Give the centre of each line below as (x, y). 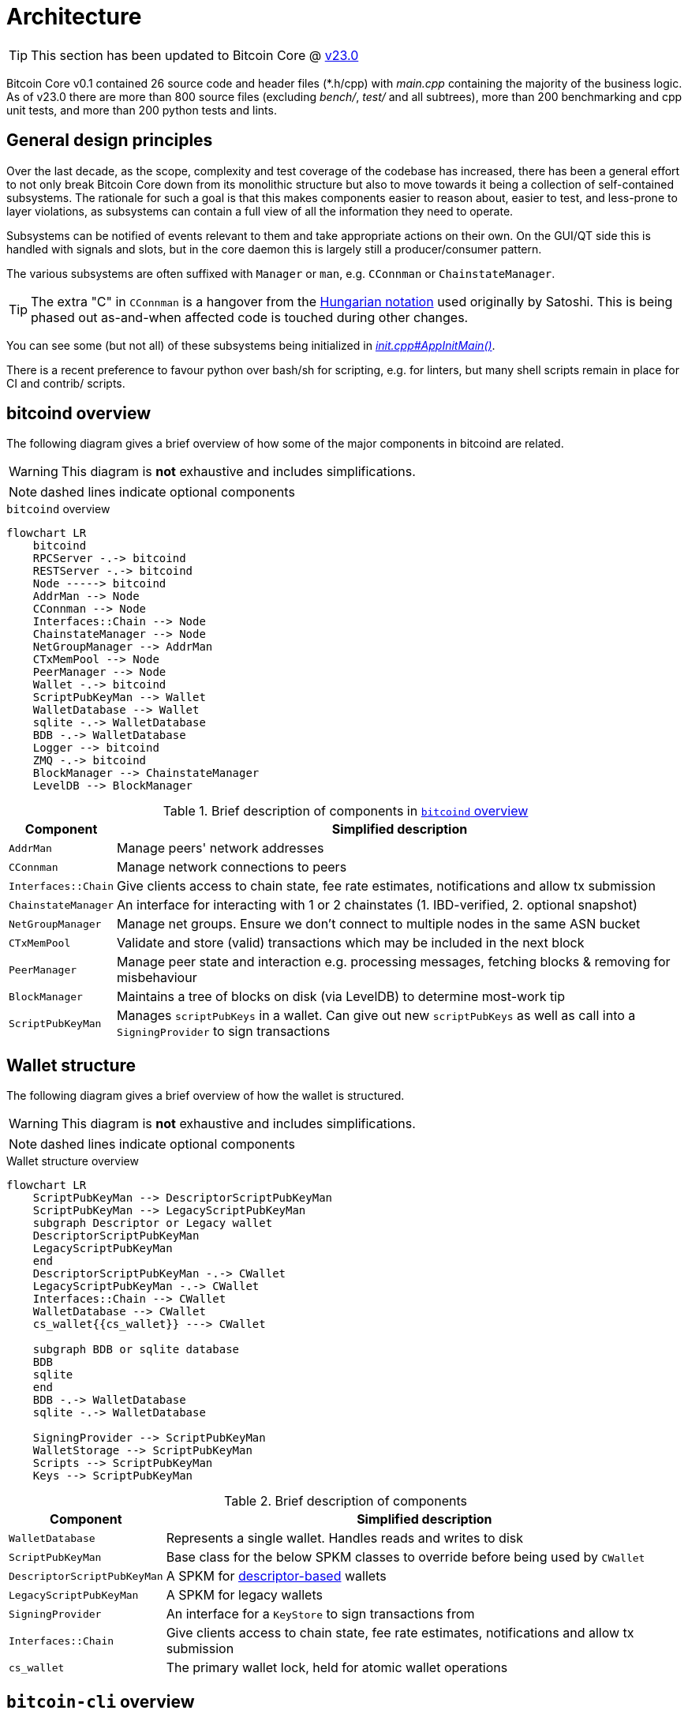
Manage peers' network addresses (221, 848)
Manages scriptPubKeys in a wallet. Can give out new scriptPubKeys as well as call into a (376, 1016)
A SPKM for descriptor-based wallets (276, 1576)
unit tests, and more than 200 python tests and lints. (142, 110)
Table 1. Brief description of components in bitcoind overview (346, 811)
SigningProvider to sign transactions (224, 1031)
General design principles (110, 141)
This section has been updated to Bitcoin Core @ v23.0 (195, 55)
